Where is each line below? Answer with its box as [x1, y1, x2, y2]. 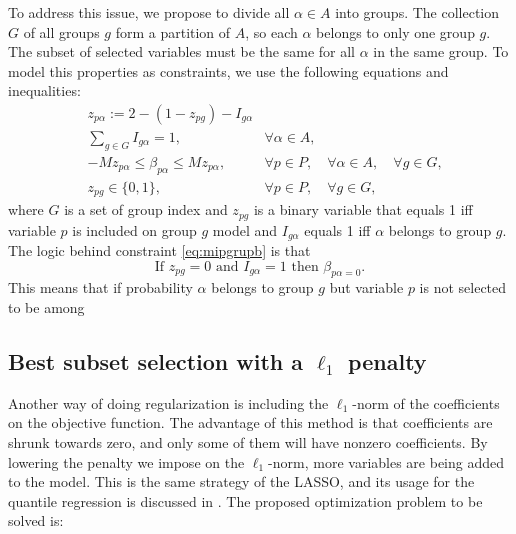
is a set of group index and [64, 199, 228, 220]
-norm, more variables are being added [268, 451, 505, 472]
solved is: [8, 510, 64, 531]
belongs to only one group [316, 21, 475, 42]
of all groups [23, 21, 100, 42]
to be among [8, 297, 85, 318]
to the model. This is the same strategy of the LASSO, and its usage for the [8, 471, 475, 492]
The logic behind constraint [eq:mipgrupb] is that [8, 240, 311, 261]
